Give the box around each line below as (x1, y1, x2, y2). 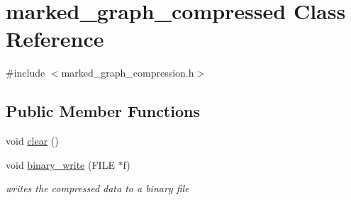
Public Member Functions (6, 100, 200, 122)
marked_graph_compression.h (61, 65, 194, 80)
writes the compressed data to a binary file (6, 181, 189, 196)
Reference (6, 24, 104, 53)
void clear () (6, 133, 59, 148)
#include (6, 65, 45, 80)
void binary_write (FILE (6, 157, 115, 172)
